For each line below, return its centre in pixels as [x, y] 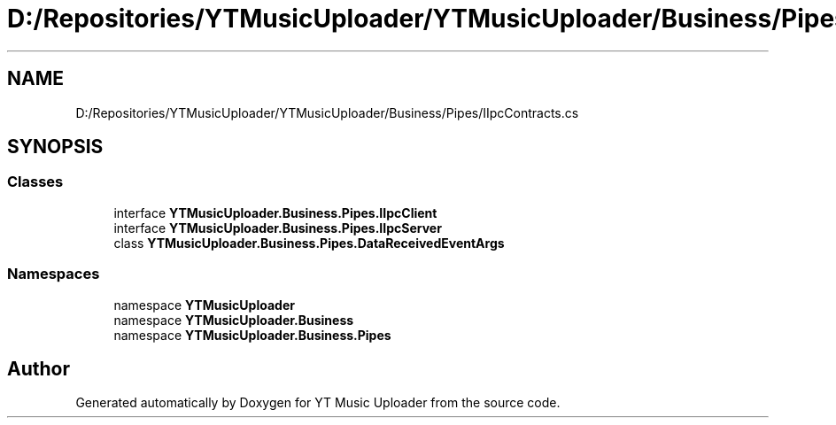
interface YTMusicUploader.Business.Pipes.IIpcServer [278, 228]
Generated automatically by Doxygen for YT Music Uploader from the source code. [318, 403]
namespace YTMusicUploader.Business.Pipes [252, 335]
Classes [35, 182]
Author [39, 368]
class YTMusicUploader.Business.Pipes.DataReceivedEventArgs [309, 243]
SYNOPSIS [55, 147]
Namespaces [54, 274]
